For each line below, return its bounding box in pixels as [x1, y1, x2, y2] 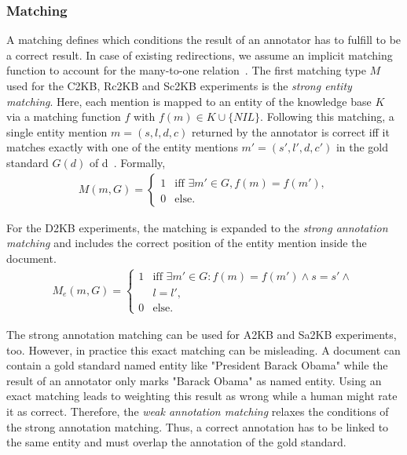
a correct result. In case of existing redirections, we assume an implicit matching [6, 46, 393, 63]
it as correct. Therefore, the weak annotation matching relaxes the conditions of [6, 402, 389, 419]
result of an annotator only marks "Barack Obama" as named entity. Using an [6, 372, 382, 388]
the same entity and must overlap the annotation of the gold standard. [6, 434, 346, 450]
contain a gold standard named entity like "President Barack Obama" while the [6, 357, 388, 373]
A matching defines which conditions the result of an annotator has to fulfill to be [6, 31, 401, 48]
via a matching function [6, 108, 121, 125]
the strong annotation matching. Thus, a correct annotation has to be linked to [6, 418, 389, 435]
